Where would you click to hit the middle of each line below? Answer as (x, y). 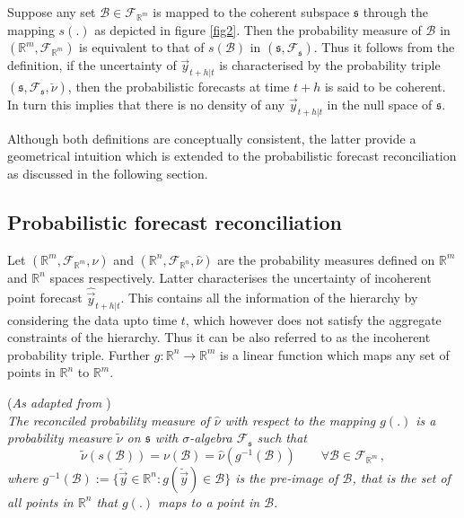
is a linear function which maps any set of (335, 354)
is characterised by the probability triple (330, 65)
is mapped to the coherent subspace (251, 12)
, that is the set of (401, 477)
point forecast (45, 298)
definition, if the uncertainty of (92, 65)
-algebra (211, 438)
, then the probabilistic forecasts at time (179, 86)
